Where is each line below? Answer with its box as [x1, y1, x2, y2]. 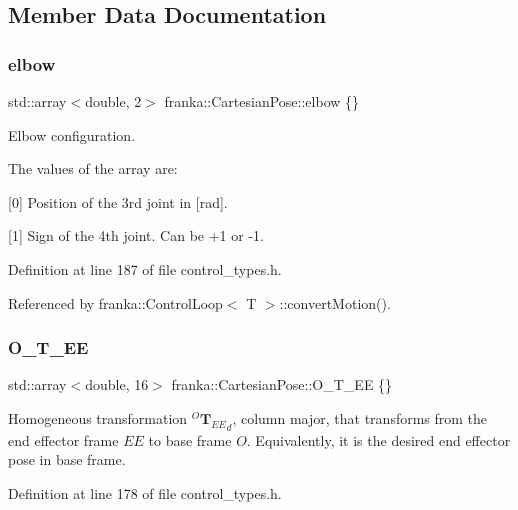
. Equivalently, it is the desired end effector [246, 429, 511, 450]
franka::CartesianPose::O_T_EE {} [171, 374, 393, 395]
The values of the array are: [8, 158, 178, 179]
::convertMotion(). [279, 292, 391, 313]
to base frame [148, 429, 232, 450]
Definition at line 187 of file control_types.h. [8, 258, 282, 279]
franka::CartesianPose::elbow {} [164, 91, 360, 111]
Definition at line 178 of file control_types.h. [8, 482, 282, 503]
